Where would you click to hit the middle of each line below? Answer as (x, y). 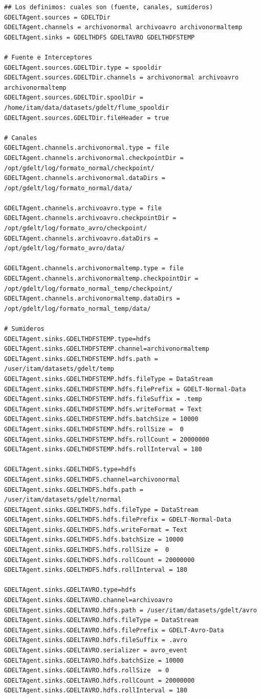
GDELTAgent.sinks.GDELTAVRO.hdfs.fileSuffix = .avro (96, 640)
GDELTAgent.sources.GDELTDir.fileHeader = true (87, 118)
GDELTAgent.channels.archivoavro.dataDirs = (81, 238)
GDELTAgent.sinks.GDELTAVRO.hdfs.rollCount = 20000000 (100, 680)
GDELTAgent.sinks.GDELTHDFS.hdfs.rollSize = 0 (87, 550)
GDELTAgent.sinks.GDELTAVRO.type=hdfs (70, 590)
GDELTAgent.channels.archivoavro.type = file (83, 208)
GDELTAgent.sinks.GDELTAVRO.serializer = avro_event (96, 650)
